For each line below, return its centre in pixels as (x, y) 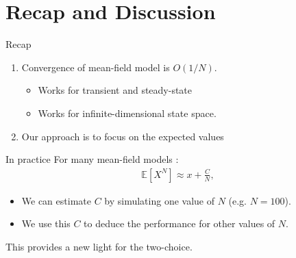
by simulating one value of (159, 200)
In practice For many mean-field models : (92, 159)
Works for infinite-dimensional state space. (127, 113)
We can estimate (56, 200)
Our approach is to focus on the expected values (123, 136)
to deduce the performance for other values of (180, 223)
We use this (46, 223)
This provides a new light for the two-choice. (99, 246)
